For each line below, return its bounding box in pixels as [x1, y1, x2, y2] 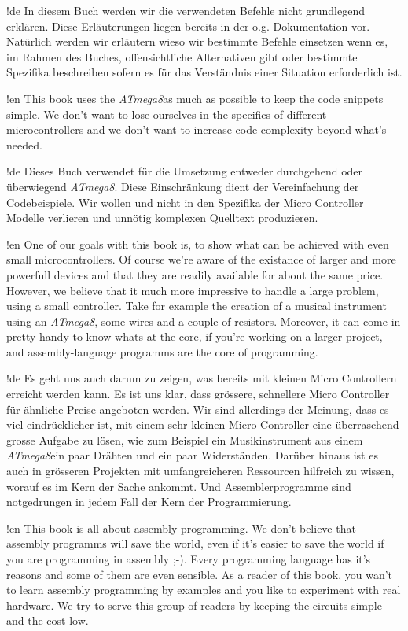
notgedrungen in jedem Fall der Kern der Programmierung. [6, 493, 292, 510]
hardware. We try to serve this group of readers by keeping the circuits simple [6, 596, 382, 613]
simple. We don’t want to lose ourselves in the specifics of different [6, 105, 327, 122]
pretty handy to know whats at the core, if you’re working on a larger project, [6, 328, 383, 345]
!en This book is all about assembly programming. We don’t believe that [6, 519, 356, 536]
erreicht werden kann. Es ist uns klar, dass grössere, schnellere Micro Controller [6, 386, 390, 402]
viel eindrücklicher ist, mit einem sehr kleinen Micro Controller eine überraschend [6, 416, 399, 433]
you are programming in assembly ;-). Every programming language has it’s [6, 551, 371, 566]
